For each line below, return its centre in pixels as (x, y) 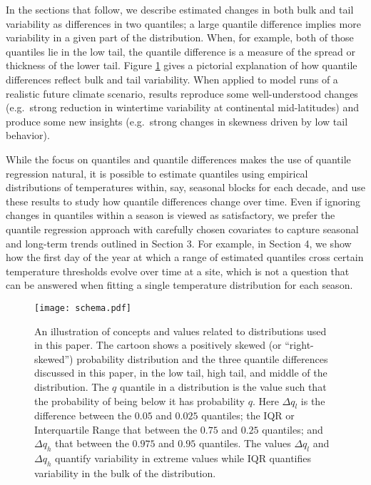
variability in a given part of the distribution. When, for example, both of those (180, 37)
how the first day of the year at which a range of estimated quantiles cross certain (185, 257)
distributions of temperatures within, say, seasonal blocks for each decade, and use (185, 187)
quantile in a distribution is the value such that (223, 386)
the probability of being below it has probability (139, 400)
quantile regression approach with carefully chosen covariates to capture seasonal (182, 229)
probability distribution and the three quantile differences (202, 358)
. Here (265, 400)
